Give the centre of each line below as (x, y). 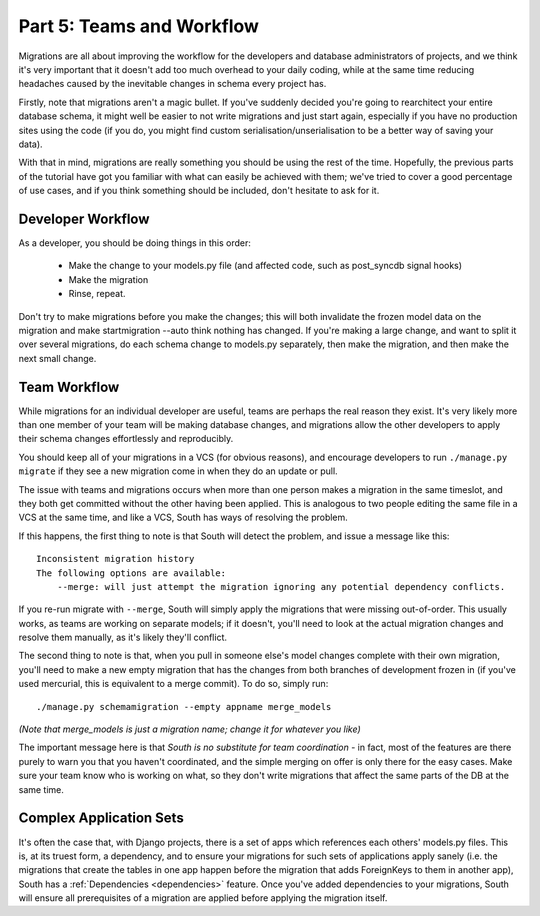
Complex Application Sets (101, 818)
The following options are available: (131, 573)
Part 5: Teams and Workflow (139, 26)
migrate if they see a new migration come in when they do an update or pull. (178, 471)
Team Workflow (69, 386)
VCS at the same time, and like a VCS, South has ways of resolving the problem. (183, 517)
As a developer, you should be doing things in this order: (135, 242)
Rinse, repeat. (97, 294)
